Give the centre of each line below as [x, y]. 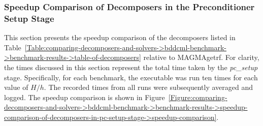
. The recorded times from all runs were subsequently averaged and [149, 87]
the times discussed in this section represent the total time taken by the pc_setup [131, 67]
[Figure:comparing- [198, 97]
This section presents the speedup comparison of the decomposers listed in [120, 37]
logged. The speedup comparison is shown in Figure [85, 97]
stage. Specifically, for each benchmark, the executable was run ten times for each [131, 77]
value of [16, 87]
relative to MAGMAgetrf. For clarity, [201, 57]
